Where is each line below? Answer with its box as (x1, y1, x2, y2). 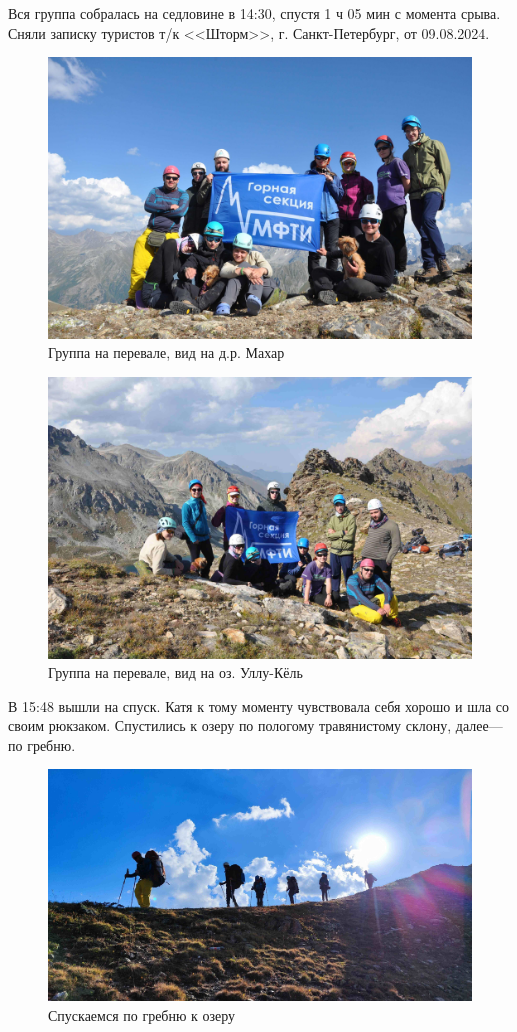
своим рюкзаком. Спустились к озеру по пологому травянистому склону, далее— (8, 715, 503, 736)
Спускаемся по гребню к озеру (48, 1004, 236, 1025)
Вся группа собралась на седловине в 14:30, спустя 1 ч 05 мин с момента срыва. (8, 3, 501, 23)
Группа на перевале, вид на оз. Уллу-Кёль (48, 662, 303, 683)
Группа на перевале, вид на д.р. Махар (48, 342, 285, 363)
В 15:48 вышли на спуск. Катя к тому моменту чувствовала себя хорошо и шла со (8, 695, 510, 716)
